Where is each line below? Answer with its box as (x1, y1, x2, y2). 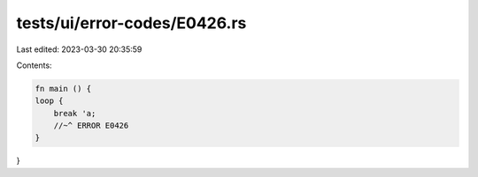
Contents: (16, 60, 52, 70)
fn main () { (35, 84, 92, 93)
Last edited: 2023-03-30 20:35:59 (16, 44, 143, 55)
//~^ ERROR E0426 (53, 121, 129, 131)
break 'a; (53, 108, 96, 118)
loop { (35, 96, 64, 106)
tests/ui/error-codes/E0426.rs (16, 13, 247, 33)
